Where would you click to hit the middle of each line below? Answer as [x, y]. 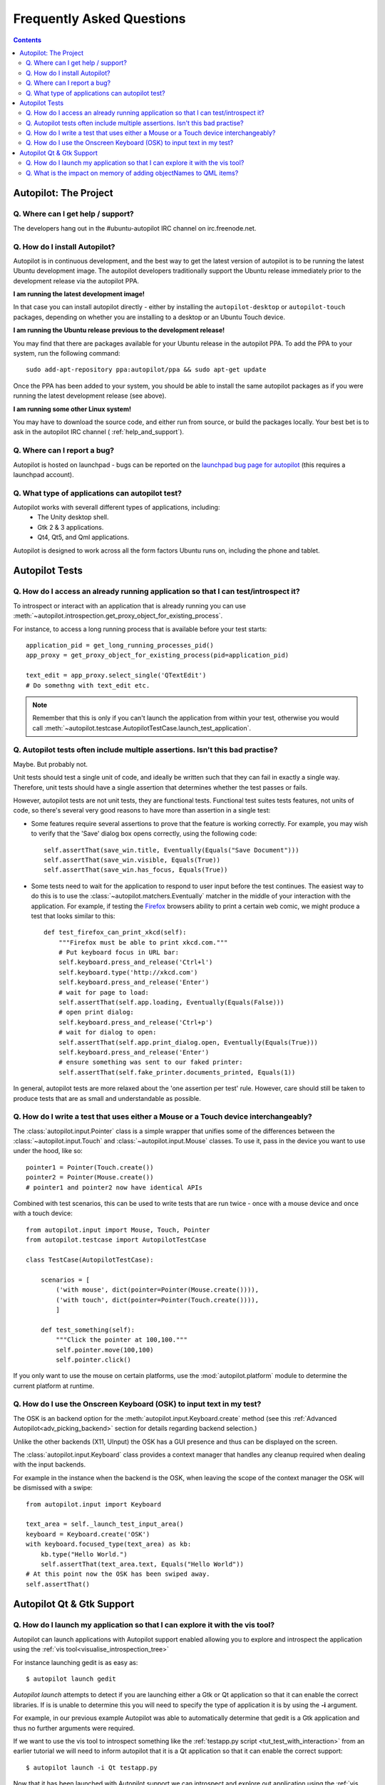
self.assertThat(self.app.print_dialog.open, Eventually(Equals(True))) [188, 1042]
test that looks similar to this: [73, 916]
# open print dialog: [96, 1012]
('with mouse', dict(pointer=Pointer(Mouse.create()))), [158, 1290]
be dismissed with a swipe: [53, 1488]
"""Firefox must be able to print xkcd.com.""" [143, 942]
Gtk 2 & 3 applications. [71, 527]
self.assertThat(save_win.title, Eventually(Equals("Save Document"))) [171, 850]
